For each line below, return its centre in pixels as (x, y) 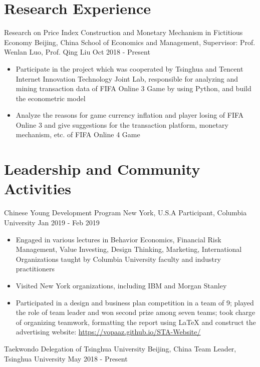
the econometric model (51, 98)
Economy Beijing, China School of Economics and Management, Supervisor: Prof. (130, 42)
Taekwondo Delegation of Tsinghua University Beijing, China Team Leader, (120, 348)
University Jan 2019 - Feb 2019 (52, 222)
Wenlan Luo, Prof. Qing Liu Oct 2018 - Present (77, 52)
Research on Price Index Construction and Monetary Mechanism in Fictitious (123, 32)
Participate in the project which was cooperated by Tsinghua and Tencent (129, 68)
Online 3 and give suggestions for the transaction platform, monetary (122, 124)
